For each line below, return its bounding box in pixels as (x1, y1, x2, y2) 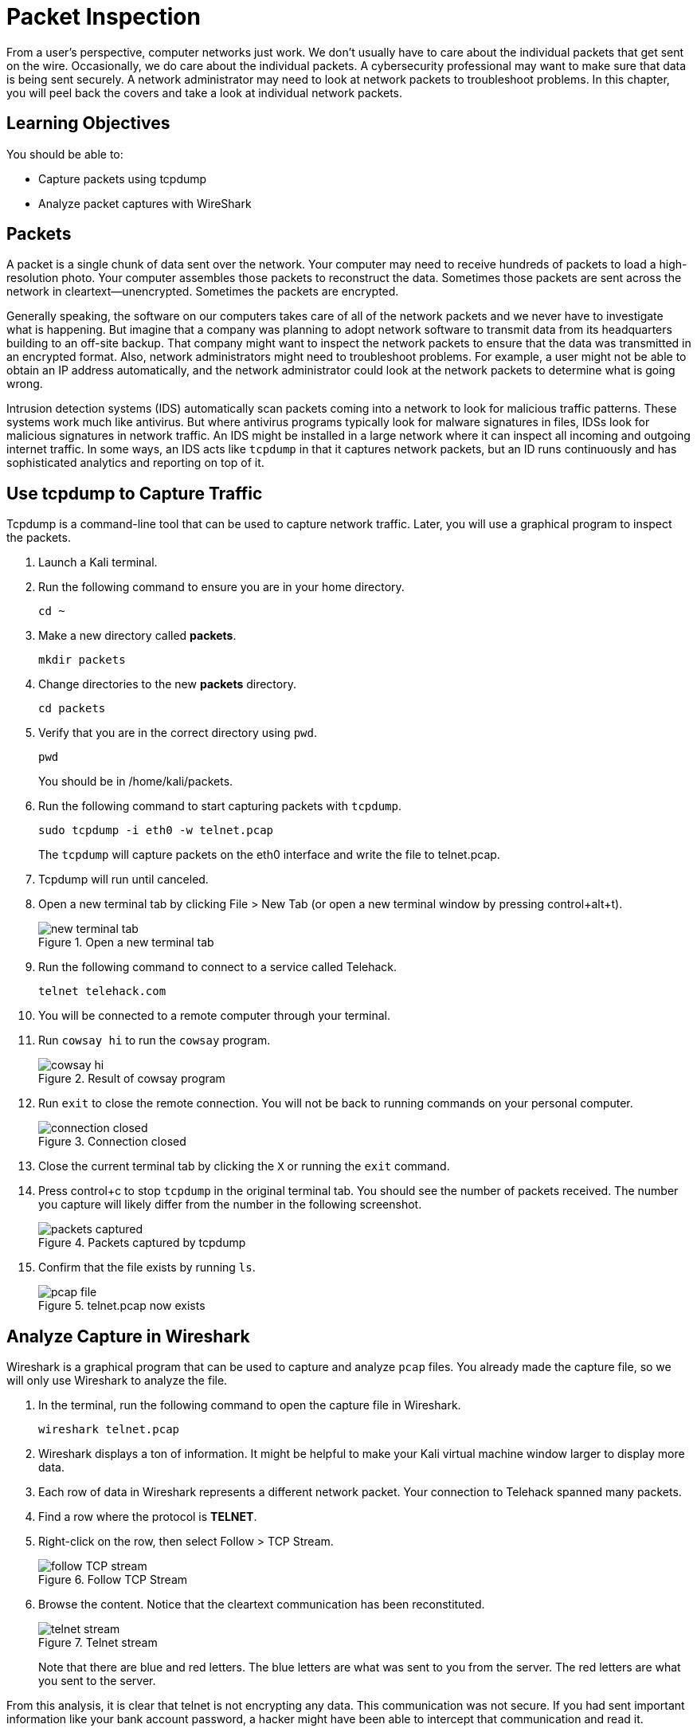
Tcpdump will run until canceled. (38, 872, 209, 887)
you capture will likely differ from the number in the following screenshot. (38, 1197, 422, 1212)
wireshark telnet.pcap (38, 1423, 180, 1436)
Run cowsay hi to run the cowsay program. (38, 1033, 271, 1048)
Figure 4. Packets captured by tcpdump (38, 1236, 246, 1250)
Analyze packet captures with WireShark (38, 196, 252, 210)
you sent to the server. (38, 1674, 156, 1688)
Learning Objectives (6, 113, 170, 134)
